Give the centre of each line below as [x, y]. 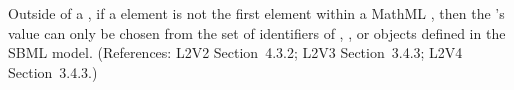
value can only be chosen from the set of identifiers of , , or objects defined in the [257, 32]
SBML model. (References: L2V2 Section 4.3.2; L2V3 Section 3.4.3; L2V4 [235, 52]
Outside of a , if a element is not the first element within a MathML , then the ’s [256, 13]
